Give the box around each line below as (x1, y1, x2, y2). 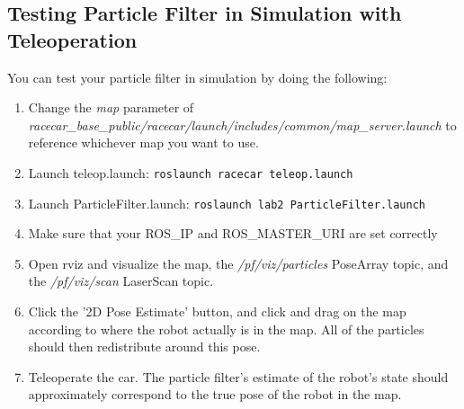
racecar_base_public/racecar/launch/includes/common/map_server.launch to (28, 115, 457, 134)
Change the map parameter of (28, 98, 194, 117)
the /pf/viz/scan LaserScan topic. (28, 271, 214, 290)
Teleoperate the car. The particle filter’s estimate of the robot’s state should (28, 367, 449, 386)
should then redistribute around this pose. (28, 337, 261, 356)
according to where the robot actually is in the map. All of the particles (28, 319, 424, 338)
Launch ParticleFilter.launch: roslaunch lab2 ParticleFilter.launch (28, 193, 425, 212)
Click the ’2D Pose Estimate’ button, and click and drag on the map (28, 302, 406, 321)
